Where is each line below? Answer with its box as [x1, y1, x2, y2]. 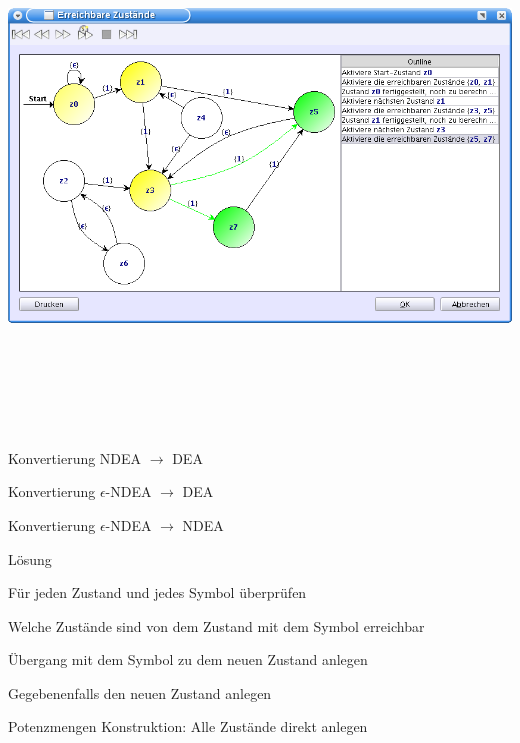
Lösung [8, 548, 52, 569]
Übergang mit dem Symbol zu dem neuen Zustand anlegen [8, 649, 368, 670]
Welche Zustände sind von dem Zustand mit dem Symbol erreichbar [8, 615, 425, 636]
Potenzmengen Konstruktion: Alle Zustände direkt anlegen [8, 716, 368, 737]
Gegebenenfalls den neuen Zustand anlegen [8, 682, 272, 703]
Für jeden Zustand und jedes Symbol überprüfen [8, 582, 307, 603]
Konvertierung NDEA [8, 447, 142, 468]
